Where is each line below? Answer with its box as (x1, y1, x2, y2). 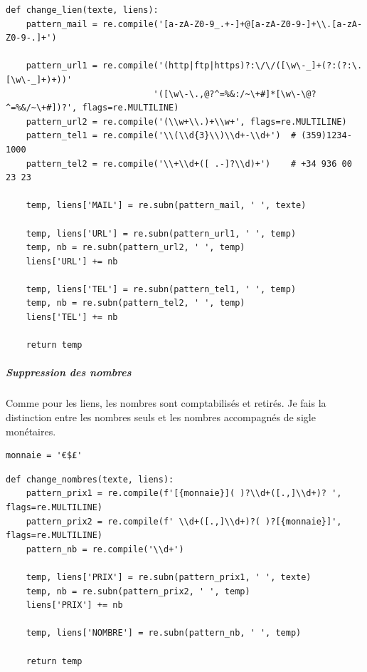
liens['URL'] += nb (26, 256, 118, 267)
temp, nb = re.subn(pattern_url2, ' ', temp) (26, 242, 245, 253)
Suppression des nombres (6, 365, 132, 380)
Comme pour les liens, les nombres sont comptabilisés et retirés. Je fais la (6, 396, 326, 410)
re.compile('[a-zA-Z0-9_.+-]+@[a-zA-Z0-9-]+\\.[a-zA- (102, 19, 363, 29)
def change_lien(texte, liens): (6, 5, 159, 15)
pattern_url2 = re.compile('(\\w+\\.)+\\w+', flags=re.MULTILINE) (26, 116, 347, 127)
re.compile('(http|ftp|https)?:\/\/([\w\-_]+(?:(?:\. (102, 61, 363, 71)
